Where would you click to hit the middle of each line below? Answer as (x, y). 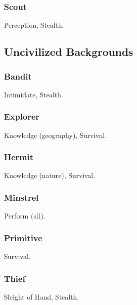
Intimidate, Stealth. (34, 94)
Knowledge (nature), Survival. (50, 175)
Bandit (18, 76)
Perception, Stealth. (34, 25)
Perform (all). (25, 216)
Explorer (22, 116)
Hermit (19, 157)
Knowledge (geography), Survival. (55, 135)
